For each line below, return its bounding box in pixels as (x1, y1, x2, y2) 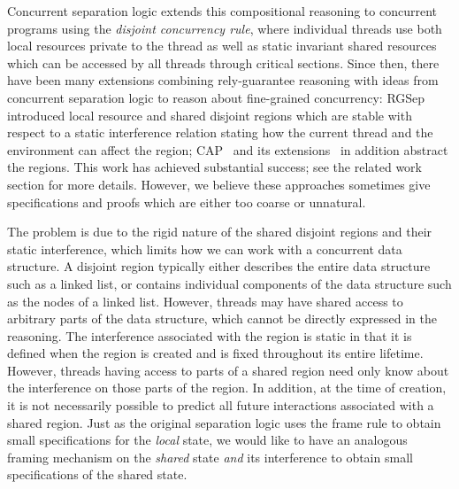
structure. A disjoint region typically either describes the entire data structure (7, 257, 431, 276)
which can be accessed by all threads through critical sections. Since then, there (7, 53, 440, 72)
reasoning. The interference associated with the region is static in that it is (7, 326, 412, 345)
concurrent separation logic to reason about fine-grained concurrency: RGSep (7, 88, 425, 106)
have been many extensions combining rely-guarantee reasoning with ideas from (7, 71, 439, 89)
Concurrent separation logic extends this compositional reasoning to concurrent (7, 2, 437, 19)
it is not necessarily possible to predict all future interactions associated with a (7, 396, 434, 415)
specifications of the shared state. (7, 465, 187, 484)
